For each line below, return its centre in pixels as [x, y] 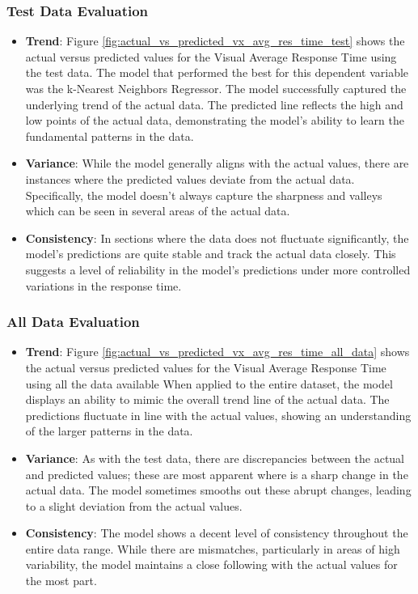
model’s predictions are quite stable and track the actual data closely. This [211, 254]
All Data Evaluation [73, 322]
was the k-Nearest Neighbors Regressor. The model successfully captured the [216, 88]
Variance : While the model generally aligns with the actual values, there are [217, 163]
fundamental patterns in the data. [110, 136]
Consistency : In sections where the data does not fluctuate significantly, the [217, 238]
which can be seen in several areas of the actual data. [158, 211]
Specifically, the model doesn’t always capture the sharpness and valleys [204, 195]
